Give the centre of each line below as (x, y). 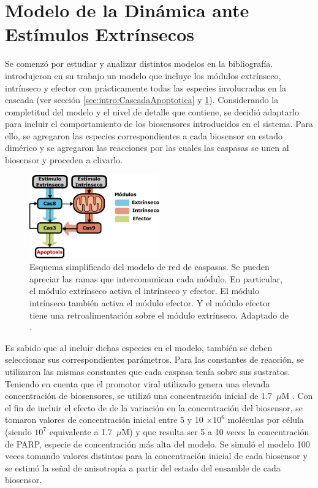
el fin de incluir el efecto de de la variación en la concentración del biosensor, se (154, 407)
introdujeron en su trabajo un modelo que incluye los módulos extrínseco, (143, 75)
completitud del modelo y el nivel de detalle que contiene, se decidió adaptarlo (152, 111)
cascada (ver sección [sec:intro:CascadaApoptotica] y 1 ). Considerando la (142, 100)
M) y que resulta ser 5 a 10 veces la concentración (215, 431)
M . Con (297, 396)
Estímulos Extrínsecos (100, 34)
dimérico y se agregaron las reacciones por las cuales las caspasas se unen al (147, 148)
